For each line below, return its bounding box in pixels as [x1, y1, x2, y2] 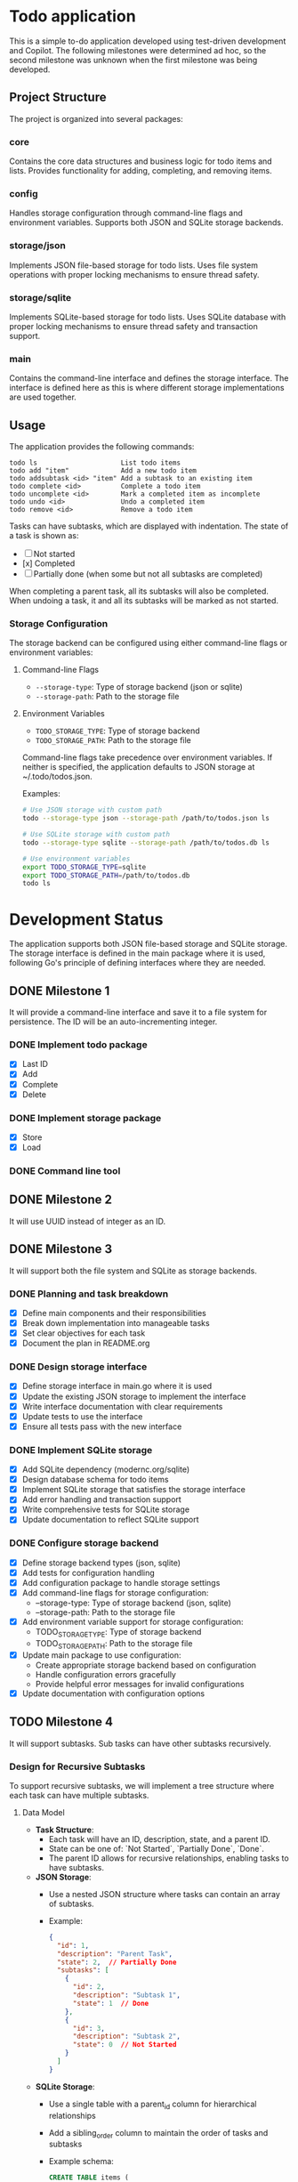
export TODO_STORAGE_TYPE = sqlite [21, 862, 147, 871]
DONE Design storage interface [9, 1361, 148, 1373]
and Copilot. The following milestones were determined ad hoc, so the [9, 44, 267, 55]
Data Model [21, 1806, 65, 1817]
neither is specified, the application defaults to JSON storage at [21, 762, 255, 772]
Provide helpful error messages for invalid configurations [35, 1678, 245, 1689]
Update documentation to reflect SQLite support [21, 1515, 199, 1525]
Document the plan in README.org [21, 1337, 150, 1349]
